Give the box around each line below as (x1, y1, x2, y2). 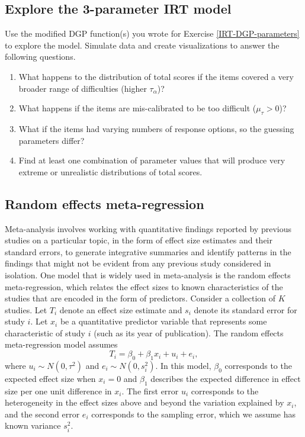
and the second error (5, 407, 80, 420)
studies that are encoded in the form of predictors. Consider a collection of (5, 292, 276, 304)
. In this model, (155, 359, 211, 371)
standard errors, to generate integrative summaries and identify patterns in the (5, 245, 291, 258)
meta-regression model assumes (5, 338, 118, 351)
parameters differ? (18, 134, 85, 146)
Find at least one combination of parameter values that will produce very (18, 154, 285, 166)
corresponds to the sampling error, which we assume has (91, 407, 296, 420)
